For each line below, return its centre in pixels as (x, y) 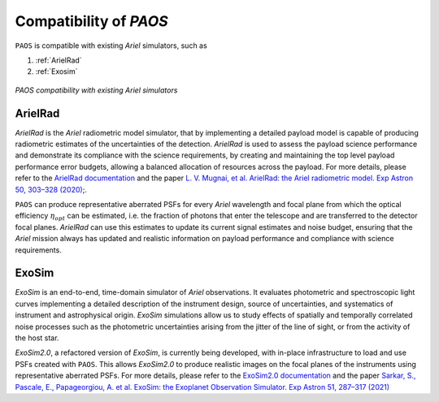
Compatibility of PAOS (91, 21)
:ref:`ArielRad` (59, 60)
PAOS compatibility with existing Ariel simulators (96, 90)
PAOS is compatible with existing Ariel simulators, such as (111, 45)
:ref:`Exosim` (57, 71)
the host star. (37, 338)
